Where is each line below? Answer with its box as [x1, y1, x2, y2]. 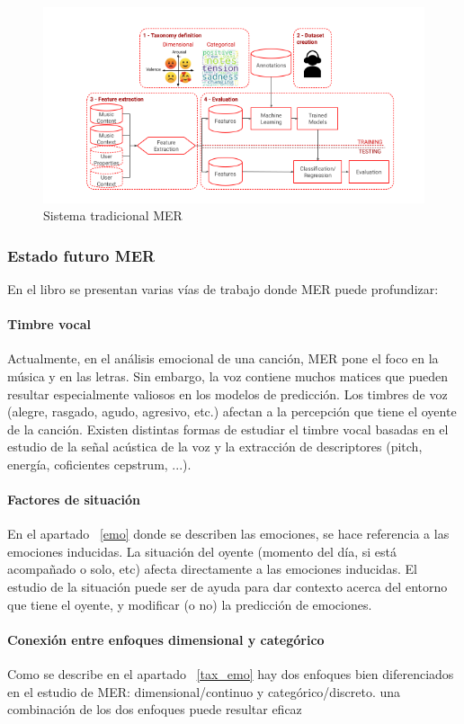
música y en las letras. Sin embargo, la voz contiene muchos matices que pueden [7, 366, 448, 385]
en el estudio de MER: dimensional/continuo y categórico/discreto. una [7, 682, 401, 701]
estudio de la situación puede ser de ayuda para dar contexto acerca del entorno [7, 577, 448, 596]
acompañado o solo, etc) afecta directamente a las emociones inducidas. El [7, 559, 417, 578]
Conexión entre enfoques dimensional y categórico [7, 630, 325, 648]
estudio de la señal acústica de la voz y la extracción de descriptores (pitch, [7, 437, 423, 456]
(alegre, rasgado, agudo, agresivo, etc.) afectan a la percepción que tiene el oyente [7, 402, 457, 421]
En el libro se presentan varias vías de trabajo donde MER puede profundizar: [7, 279, 439, 298]
